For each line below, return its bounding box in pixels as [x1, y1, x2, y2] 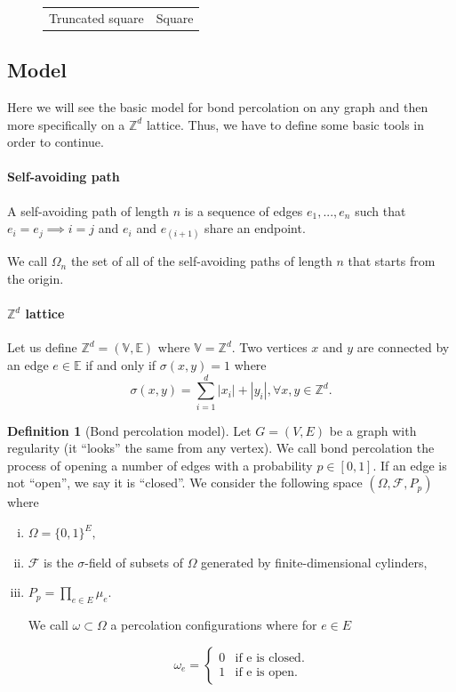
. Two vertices [231, 338, 308, 357]
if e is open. [235, 665, 298, 679]
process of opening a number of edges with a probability [7, 455, 313, 474]
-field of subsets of [84, 552, 183, 571]
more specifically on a [7, 115, 125, 133]
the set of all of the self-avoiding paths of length [70, 252, 332, 270]
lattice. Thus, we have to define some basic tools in [146, 115, 425, 133]
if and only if [85, 355, 156, 374]
